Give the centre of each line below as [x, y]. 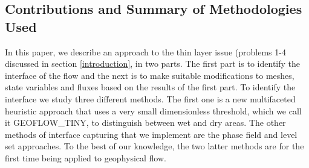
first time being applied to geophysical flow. [86, 157]
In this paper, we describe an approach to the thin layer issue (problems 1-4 [145, 51]
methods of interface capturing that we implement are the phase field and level [151, 134]
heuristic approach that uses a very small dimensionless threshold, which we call [153, 110]
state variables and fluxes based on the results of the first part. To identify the [150, 87]
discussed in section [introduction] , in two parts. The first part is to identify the [153, 64]
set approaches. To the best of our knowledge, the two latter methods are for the [154, 146]
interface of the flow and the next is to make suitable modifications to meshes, [150, 75]
